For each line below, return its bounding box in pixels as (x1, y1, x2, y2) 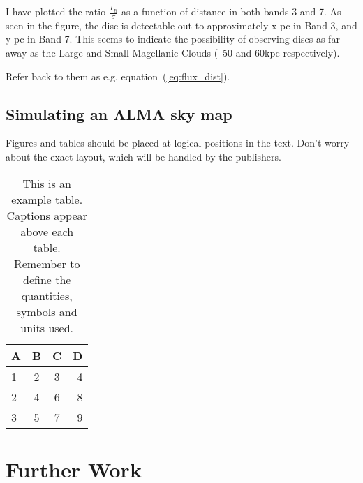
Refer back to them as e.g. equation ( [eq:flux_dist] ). (6, 68, 230, 83)
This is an (22, 174, 71, 191)
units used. (20, 319, 74, 336)
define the (22, 271, 71, 288)
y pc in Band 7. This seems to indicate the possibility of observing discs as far (6, 31, 340, 46)
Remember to (13, 255, 80, 272)
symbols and (16, 303, 77, 320)
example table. (11, 191, 83, 207)
